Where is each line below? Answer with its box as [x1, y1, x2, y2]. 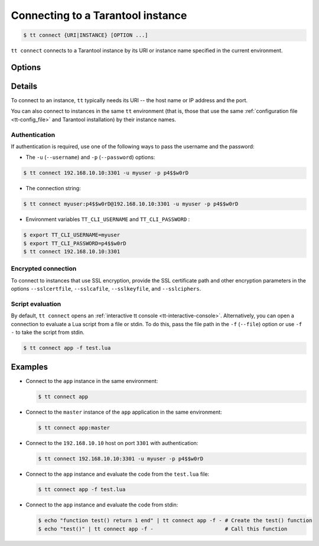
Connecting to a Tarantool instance [11, 9, 187, 22]
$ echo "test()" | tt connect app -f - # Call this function [38, 525, 288, 532]
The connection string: [25, 185, 81, 192]
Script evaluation [11, 300, 61, 308]
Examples [11, 362, 48, 372]
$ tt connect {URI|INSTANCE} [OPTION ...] [23, 32, 148, 38]
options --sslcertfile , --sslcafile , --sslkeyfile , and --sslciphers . [11, 285, 201, 292]
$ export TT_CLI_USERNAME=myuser [23, 232, 121, 239]
